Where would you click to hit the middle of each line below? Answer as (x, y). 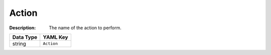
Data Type (25, 37)
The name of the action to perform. (85, 28)
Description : (23, 28)
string (19, 44)
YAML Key (55, 37)
